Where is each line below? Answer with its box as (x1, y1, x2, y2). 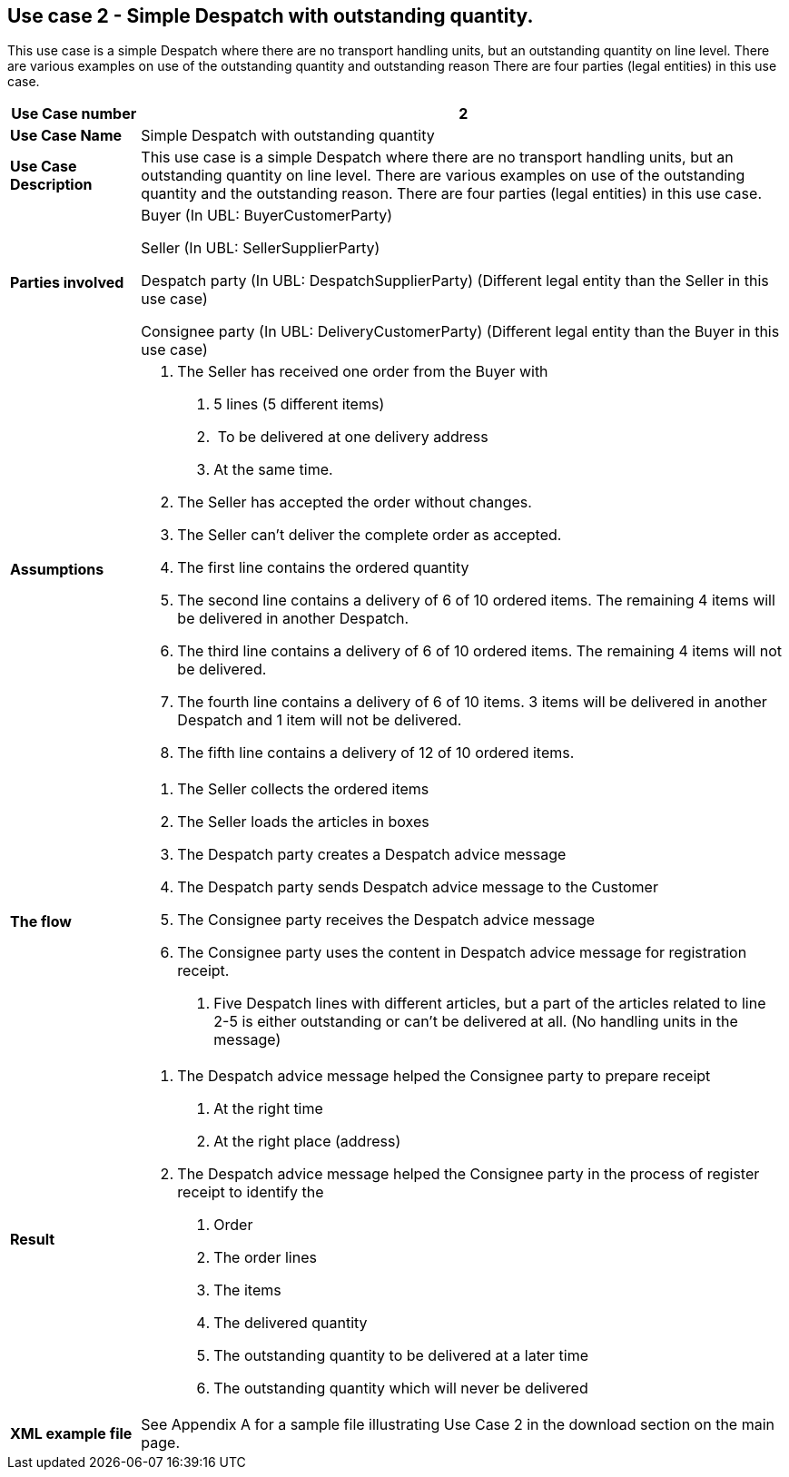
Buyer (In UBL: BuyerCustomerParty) (141, 206, 393, 225)
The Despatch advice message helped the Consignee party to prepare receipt (177, 1067, 711, 1086)
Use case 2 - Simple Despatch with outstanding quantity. (7, 5, 534, 27)
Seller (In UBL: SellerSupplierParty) (141, 239, 380, 258)
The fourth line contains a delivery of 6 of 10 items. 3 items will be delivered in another (177, 693, 767, 712)
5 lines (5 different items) (213, 395, 385, 414)
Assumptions (10, 560, 104, 579)
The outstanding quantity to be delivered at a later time (213, 1346, 589, 1365)
